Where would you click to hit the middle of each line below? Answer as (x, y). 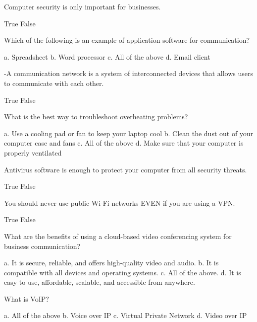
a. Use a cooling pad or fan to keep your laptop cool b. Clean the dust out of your (129, 133)
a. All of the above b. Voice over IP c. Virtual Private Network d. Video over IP (126, 315)
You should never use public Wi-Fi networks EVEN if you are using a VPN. (120, 202)
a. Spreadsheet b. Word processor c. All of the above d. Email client (107, 56)
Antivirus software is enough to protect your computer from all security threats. (126, 169)
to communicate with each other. (54, 83)
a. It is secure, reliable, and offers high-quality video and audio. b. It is (111, 263)
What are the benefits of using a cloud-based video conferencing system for (118, 236)
